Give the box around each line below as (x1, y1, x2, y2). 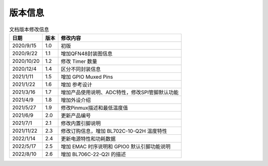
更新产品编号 (61, 112, 91, 119)
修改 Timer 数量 (61, 57, 97, 64)
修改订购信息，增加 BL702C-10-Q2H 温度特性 (61, 127, 167, 134)
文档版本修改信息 (9, 26, 50, 33)
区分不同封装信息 (61, 65, 101, 72)
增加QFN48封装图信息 (61, 50, 113, 57)
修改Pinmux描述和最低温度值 (61, 104, 129, 111)
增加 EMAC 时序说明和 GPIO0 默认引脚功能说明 (61, 143, 171, 150)
